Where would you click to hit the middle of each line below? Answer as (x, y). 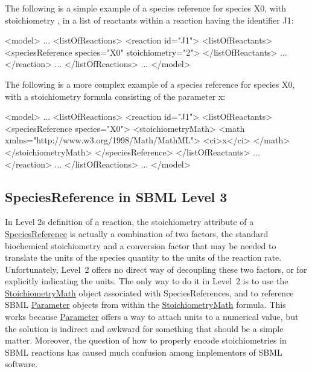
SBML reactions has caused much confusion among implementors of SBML (144, 352)
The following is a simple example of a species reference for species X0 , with (146, 8)
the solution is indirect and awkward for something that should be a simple (144, 328)
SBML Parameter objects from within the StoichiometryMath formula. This (145, 305)
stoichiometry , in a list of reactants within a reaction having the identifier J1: (149, 20)
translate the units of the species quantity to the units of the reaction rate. (143, 257)
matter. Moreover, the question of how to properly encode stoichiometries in (146, 340)
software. (21, 364)
